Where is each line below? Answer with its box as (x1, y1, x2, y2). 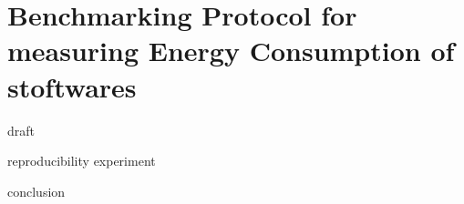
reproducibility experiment (7, 151, 156, 170)
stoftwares (7, 67, 137, 105)
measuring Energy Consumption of (7, 32, 455, 69)
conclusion (7, 181, 66, 200)
